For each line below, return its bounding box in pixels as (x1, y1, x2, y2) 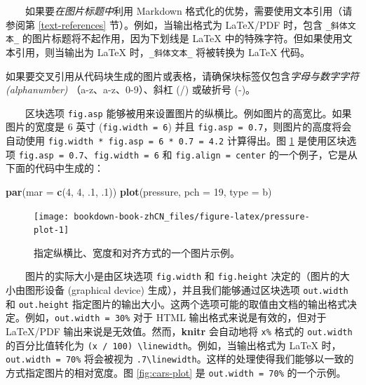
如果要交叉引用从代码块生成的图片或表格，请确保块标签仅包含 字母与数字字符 (6, 68, 359, 83)
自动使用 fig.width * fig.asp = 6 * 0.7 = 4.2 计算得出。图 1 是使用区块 (6, 133, 347, 148)
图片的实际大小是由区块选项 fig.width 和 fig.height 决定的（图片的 (25, 269, 340, 283)
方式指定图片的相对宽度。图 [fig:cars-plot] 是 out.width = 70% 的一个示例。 (6, 365, 346, 380)
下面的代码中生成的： (6, 161, 104, 175)
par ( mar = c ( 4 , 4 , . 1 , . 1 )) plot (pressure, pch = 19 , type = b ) (6, 184, 272, 198)
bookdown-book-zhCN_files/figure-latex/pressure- (74, 211, 310, 222)
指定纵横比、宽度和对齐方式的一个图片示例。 (34, 245, 240, 259)
